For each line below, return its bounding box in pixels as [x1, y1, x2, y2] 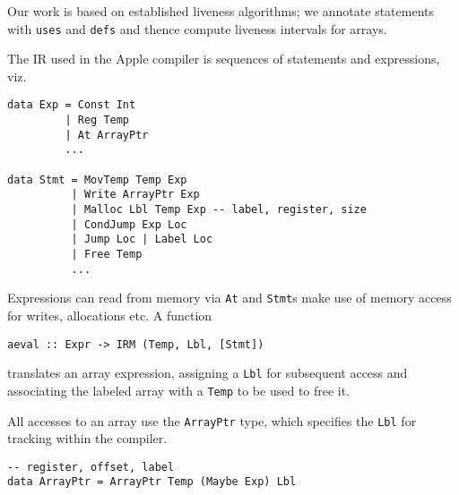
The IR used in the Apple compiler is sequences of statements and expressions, [7, 49, 440, 68]
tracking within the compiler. [7, 429, 168, 448]
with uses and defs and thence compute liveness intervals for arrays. [7, 19, 387, 38]
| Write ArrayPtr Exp [71, 188, 200, 201]
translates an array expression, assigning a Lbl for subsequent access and [7, 363, 408, 382]
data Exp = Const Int [7, 98, 136, 112]
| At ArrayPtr [65, 128, 149, 141]
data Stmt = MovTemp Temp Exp [7, 173, 187, 186]
